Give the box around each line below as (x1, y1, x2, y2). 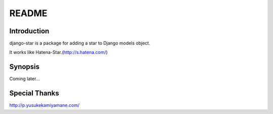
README (9, 8, 48, 19)
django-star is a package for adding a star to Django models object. (9, 40, 150, 46)
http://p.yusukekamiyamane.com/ (9, 102, 80, 108)
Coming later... (9, 76, 40, 82)
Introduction (9, 27, 50, 35)
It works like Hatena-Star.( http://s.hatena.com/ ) (9, 49, 108, 55)
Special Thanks (9, 89, 59, 98)
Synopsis (9, 63, 40, 71)
